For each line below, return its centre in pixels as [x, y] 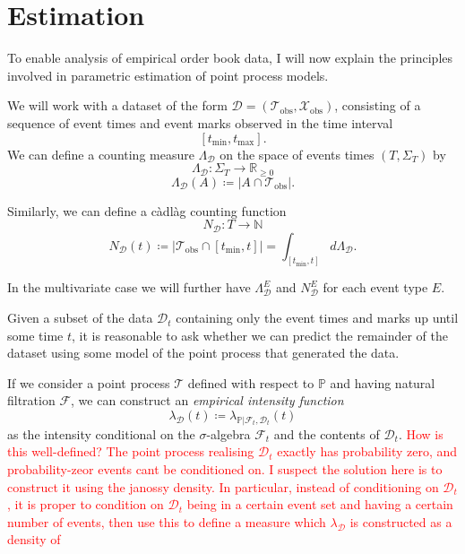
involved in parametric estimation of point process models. [168, 75]
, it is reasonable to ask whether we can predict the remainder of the [260, 335]
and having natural [383, 382]
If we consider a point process [89, 382]
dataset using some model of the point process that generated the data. [203, 353]
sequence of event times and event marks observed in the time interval [200, 122]
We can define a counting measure [101, 154]
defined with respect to [251, 382]
